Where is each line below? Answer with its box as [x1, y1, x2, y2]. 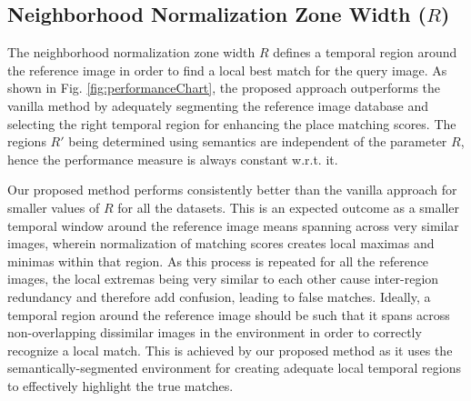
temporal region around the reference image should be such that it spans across [7, 305, 450, 324]
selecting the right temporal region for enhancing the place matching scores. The [7, 114, 456, 133]
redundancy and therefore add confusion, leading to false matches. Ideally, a [7, 286, 431, 306]
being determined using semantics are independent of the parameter [68, 132, 447, 151]
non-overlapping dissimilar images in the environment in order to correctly [7, 323, 422, 342]
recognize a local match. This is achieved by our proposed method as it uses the [7, 340, 453, 359]
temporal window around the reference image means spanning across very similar [7, 216, 459, 235]
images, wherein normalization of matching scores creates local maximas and [7, 234, 435, 253]
